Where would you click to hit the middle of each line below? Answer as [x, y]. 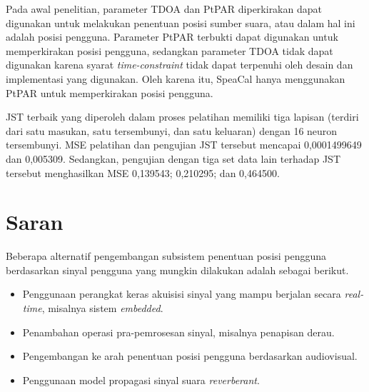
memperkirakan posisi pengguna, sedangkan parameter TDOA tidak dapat [170, 50]
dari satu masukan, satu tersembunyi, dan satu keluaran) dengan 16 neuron [172, 130]
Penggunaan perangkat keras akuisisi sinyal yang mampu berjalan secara [182, 294]
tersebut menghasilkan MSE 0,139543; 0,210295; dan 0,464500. [143, 172]
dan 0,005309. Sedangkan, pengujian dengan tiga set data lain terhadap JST [173, 158]
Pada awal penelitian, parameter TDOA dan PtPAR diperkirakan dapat [164, 9]
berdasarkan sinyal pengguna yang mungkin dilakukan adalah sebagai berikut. [177, 270]
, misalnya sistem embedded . [102, 308]
